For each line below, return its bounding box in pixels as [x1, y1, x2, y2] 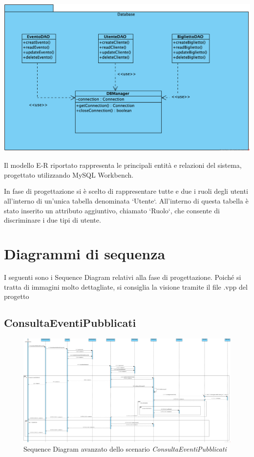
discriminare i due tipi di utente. [4, 215, 101, 225]
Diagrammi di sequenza [4, 244, 166, 264]
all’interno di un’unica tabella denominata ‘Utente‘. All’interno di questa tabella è [4, 196, 249, 206]
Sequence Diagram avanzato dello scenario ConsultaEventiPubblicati [23, 444, 227, 454]
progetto [4, 291, 29, 301]
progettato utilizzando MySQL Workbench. [4, 169, 134, 180]
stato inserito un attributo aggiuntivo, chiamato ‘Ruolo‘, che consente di [4, 205, 220, 215]
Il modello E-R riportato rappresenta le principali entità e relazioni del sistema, [4, 160, 242, 170]
